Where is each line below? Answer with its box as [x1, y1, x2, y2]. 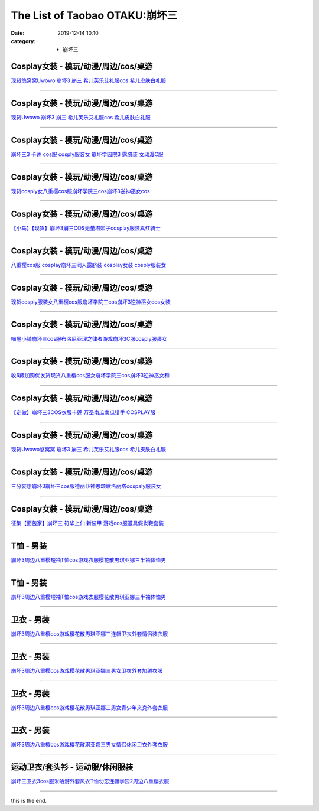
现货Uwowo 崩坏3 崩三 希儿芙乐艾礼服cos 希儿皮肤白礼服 [11, 114, 151, 121]
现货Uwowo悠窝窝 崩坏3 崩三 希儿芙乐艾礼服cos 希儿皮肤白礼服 [11, 446, 167, 453]
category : [11, 37, 36, 44]
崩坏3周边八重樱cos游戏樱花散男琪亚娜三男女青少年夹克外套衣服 [11, 703, 168, 711]
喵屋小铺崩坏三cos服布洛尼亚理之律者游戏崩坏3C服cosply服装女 [11, 335, 168, 342]
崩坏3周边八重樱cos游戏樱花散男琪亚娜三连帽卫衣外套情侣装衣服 [11, 630, 168, 637]
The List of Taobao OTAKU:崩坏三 [11, 9, 178, 22]
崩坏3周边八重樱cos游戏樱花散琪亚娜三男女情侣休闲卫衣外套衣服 [11, 741, 168, 748]
